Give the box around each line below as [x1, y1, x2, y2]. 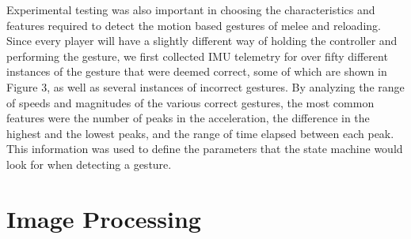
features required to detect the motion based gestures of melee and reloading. [6, 17, 381, 33]
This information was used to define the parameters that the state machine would [6, 140, 403, 157]
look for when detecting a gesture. [6, 155, 172, 172]
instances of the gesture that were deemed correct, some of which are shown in [6, 63, 387, 80]
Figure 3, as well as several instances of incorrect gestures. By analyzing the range [6, 78, 405, 95]
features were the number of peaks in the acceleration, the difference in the [6, 110, 370, 126]
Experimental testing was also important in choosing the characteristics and [6, 2, 375, 17]
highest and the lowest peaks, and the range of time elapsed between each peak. [6, 125, 394, 141]
